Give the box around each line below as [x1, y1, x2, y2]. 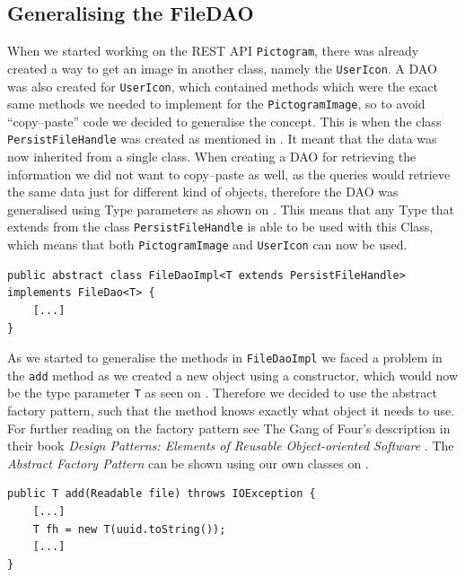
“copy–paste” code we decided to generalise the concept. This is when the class [7, 111, 442, 130]
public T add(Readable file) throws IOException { [7, 487, 316, 501]
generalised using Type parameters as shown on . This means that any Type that [7, 199, 455, 218]
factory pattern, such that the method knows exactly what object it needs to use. [7, 401, 455, 420]
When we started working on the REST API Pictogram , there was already [7, 41, 419, 60]
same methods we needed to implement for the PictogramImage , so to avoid [7, 94, 426, 113]
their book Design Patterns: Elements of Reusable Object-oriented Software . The [7, 436, 454, 455]
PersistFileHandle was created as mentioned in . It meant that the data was [7, 129, 437, 148]
